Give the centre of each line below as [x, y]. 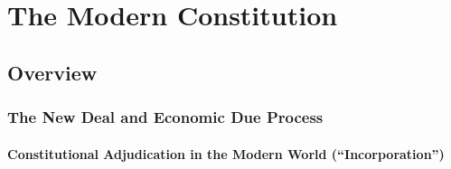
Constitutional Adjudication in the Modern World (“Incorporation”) [226, 153]
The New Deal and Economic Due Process [165, 117]
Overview [52, 72]
